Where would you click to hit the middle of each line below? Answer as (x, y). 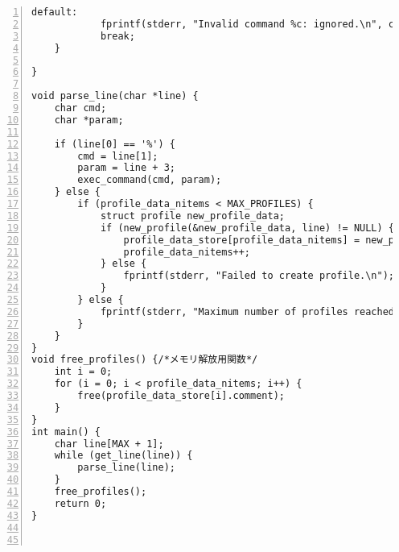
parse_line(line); (126, 468)
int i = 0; (83, 372)
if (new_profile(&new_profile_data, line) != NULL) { (247, 228)
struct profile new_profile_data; (192, 216)
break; (117, 36)
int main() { (66, 432)
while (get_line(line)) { (123, 456)
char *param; (89, 120)
